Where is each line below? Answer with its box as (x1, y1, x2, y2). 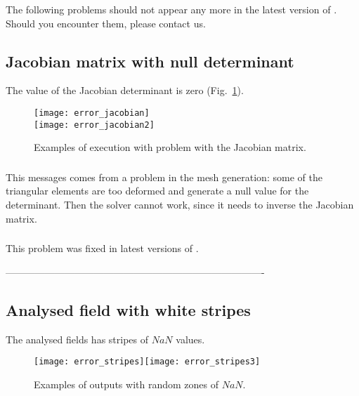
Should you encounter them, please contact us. (6, 15, 206, 30)
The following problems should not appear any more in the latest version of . (6, 2, 337, 16)
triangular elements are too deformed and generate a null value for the (6, 183, 309, 198)
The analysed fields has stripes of (6, 331, 149, 346)
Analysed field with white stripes (6, 298, 251, 320)
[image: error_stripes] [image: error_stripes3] (34, 357, 261, 367)
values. (176, 331, 205, 346)
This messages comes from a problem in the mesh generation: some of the (6, 169, 322, 184)
